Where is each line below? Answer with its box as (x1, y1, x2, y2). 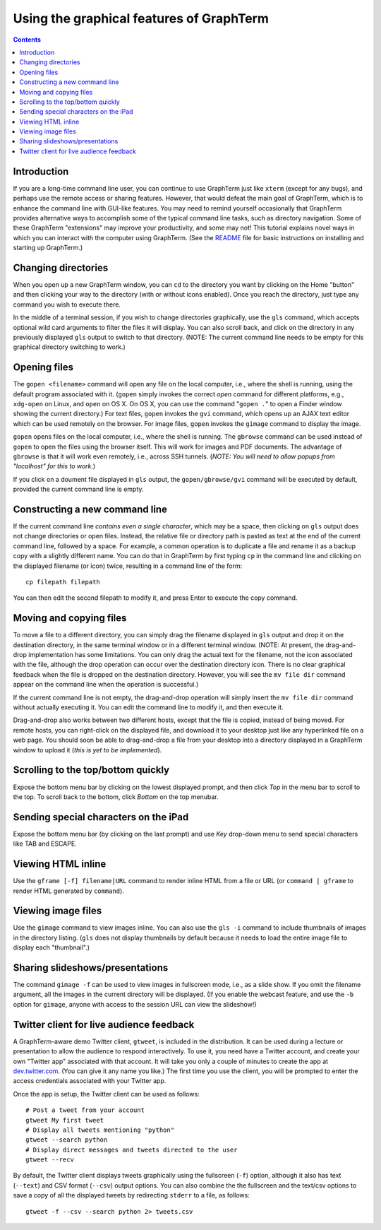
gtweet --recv (25, 1156, 74, 1164)
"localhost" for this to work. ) (13, 462, 96, 471)
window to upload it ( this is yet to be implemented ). (13, 745, 162, 754)
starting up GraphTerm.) (13, 244, 83, 252)
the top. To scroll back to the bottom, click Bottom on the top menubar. (13, 792, 219, 801)
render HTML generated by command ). (13, 887, 125, 895)
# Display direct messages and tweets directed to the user (25, 1145, 238, 1154)
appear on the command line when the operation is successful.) (13, 680, 199, 689)
